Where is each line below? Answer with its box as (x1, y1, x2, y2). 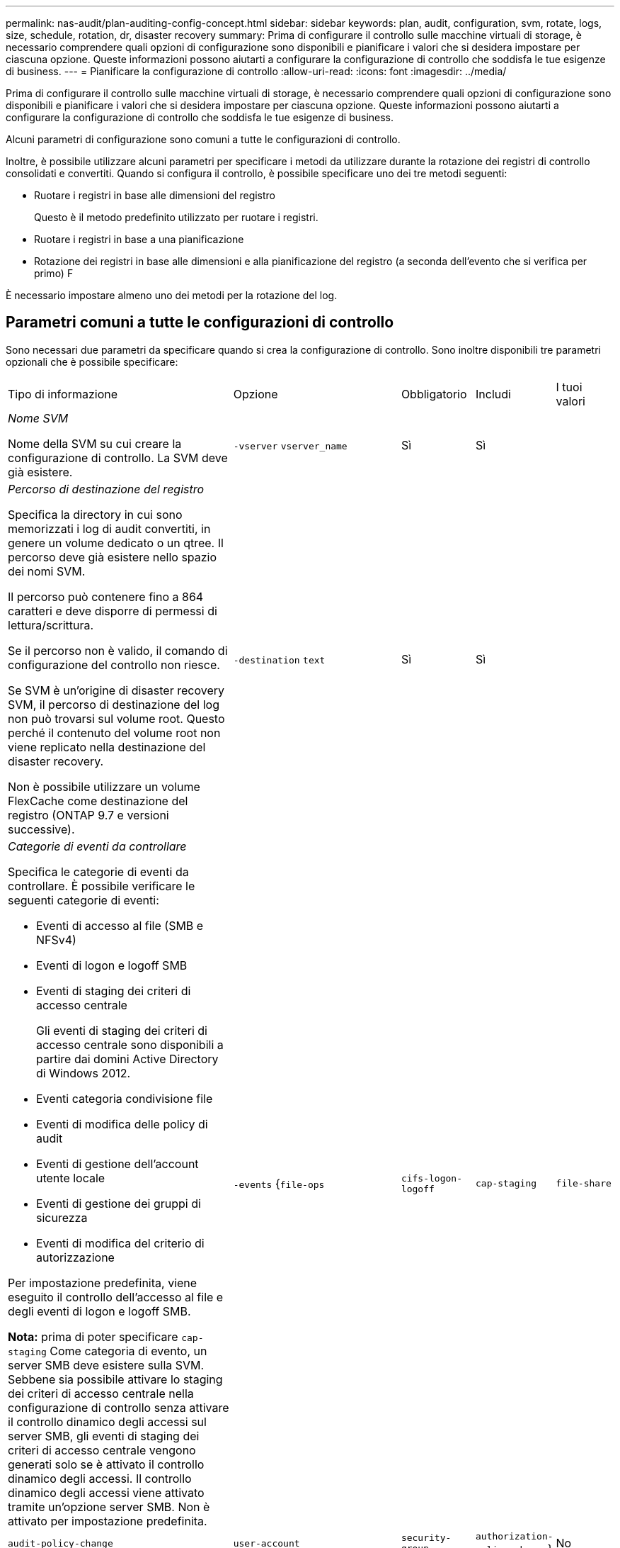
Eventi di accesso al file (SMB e (36, 918, 204, 933)
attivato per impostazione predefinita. (8, 1513, 207, 1528)
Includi (475, 386, 511, 401)
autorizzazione (36, 1250, 115, 1264)
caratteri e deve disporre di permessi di (8, 603, 217, 618)
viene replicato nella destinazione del (8, 739, 206, 754)
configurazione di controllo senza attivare (8, 1400, 229, 1415)
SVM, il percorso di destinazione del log (8, 697, 219, 712)
